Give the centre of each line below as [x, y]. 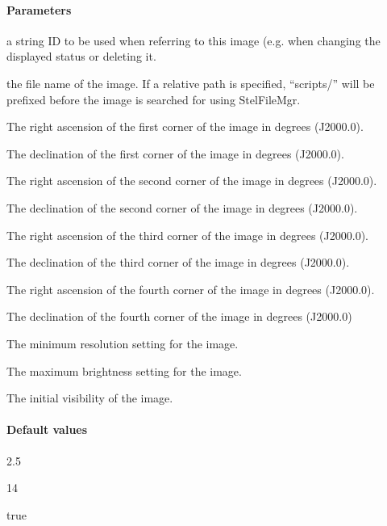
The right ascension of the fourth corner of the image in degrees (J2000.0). [191, 289]
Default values [47, 429]
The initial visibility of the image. [90, 398]
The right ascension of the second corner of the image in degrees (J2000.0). [192, 181]
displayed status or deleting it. [81, 56]
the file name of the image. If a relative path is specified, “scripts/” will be [191, 83]
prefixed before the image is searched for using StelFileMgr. [154, 99]
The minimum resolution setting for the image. [123, 343]
